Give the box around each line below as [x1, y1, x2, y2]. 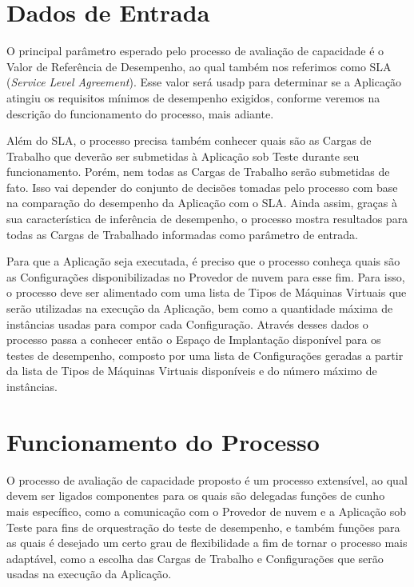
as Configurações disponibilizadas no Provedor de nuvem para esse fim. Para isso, [6, 268, 405, 285]
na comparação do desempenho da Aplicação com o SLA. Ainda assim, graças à [6, 194, 397, 211]
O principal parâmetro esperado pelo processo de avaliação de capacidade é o [6, 42, 384, 59]
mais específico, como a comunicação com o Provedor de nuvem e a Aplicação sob [6, 502, 407, 519]
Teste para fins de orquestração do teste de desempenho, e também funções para [6, 518, 400, 535]
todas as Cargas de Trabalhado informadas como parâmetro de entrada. [6, 226, 358, 242]
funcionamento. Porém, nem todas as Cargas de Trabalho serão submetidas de [6, 163, 390, 180]
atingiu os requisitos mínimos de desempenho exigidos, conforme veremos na [6, 89, 380, 106]
